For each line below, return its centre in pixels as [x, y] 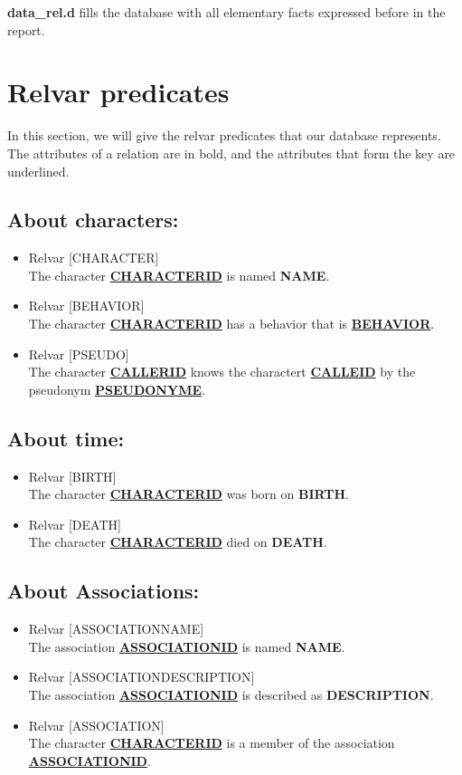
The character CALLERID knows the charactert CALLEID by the [222, 372]
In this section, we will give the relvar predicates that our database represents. [224, 135]
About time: [66, 438]
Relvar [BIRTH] [72, 476]
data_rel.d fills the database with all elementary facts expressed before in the [226, 12]
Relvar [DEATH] [75, 524]
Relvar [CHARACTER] [94, 258]
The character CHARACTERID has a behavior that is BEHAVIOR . [231, 324]
